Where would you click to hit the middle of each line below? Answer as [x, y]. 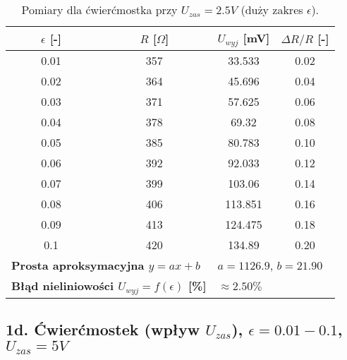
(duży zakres [272, 10]
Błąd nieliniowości [63, 285]
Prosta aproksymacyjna [78, 265]
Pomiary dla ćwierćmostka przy [99, 10]
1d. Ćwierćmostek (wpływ [103, 329]
